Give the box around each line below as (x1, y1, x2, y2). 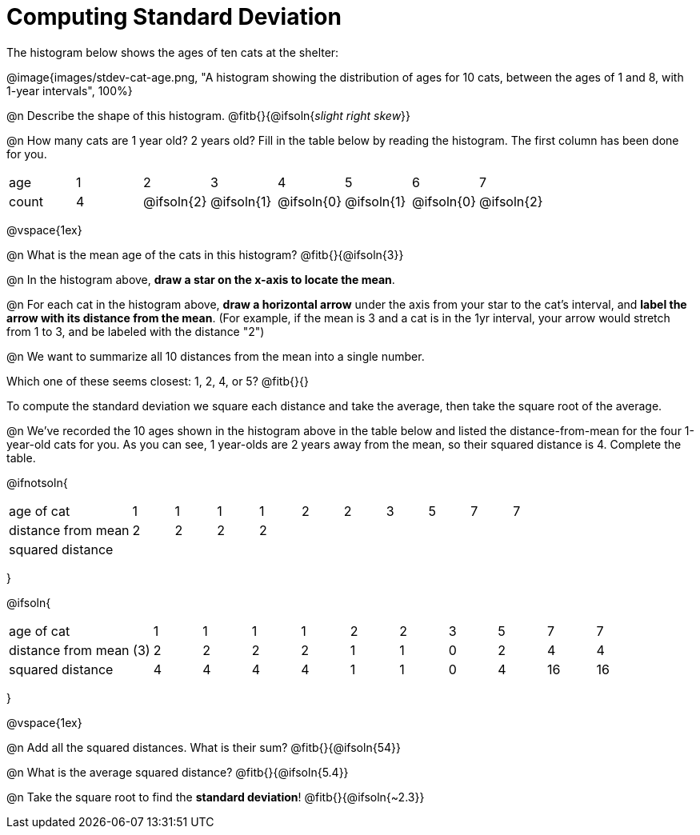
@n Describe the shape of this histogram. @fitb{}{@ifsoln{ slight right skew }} (6, 108, 411, 122)
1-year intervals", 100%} (6, 83, 133, 98)
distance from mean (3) (9, 641, 150, 658)
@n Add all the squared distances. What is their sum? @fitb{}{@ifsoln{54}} (6, 740, 401, 754)
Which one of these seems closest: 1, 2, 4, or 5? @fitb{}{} (6, 374, 309, 388)
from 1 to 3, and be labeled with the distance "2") (6, 324, 265, 338)
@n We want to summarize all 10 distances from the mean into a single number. (6, 349, 425, 363)
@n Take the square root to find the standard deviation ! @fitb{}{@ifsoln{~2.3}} (6, 789, 425, 804)
